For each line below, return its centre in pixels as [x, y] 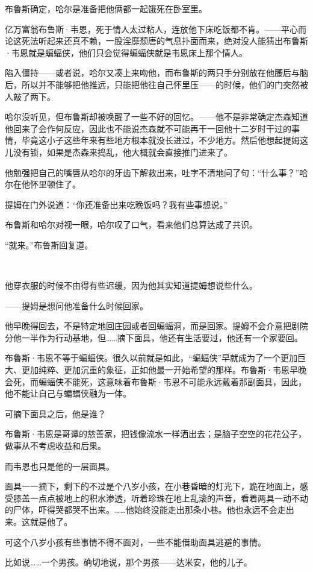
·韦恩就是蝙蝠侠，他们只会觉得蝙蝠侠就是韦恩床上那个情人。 [126, 52]
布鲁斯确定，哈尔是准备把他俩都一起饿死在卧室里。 [106, 8]
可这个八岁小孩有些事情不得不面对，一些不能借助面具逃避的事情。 [135, 542]
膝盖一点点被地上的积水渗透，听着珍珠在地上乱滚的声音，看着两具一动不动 [160, 498]
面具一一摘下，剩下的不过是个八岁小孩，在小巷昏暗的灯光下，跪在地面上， [152, 486]
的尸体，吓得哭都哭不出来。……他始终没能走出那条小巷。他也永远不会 [141, 510]
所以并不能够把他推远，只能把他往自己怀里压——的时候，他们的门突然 [160, 84]
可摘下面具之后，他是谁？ [55, 413]
